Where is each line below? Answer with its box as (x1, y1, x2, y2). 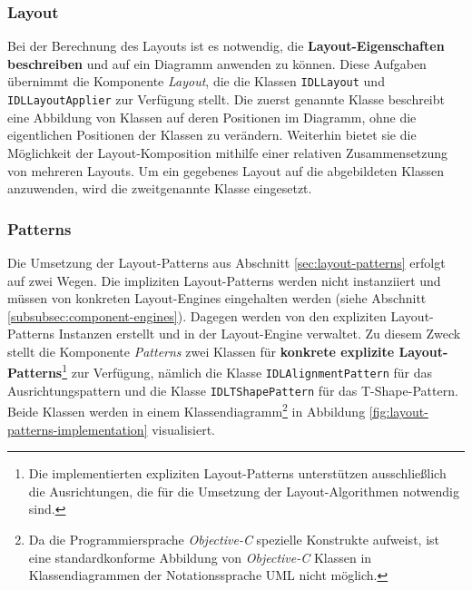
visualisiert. (152, 419, 216, 438)
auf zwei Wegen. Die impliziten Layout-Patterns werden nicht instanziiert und (7, 270, 441, 290)
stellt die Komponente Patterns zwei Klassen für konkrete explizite (7, 341, 395, 360)
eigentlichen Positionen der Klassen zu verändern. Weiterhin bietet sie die (7, 125, 417, 144)
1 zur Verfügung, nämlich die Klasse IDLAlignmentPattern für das (62, 360, 433, 382)
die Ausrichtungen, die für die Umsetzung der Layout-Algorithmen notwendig (28, 481, 459, 500)
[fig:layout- (369, 402, 428, 421)
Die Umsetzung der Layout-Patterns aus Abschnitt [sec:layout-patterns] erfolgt (7, 252, 446, 271)
